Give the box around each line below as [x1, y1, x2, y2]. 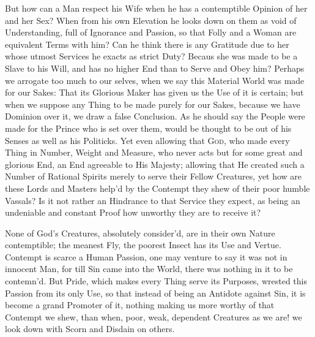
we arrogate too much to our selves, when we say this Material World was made [5, 74, 305, 86]
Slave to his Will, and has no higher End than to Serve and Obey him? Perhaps [5, 61, 305, 74]
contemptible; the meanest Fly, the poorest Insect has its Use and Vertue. [5, 238, 281, 251]
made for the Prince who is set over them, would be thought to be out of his [5, 121, 292, 134]
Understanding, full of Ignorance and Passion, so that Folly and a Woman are [5, 26, 297, 39]
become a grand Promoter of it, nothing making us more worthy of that [5, 298, 275, 311]
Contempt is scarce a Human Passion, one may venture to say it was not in [5, 250, 287, 263]
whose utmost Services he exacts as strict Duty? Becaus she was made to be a [5, 50, 298, 62]
